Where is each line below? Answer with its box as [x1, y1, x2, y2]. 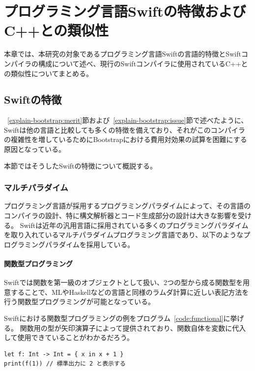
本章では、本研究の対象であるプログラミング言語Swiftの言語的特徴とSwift [4, 49, 241, 59]
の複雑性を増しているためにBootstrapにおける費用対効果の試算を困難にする [4, 134, 247, 144]
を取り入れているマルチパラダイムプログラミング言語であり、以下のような [4, 229, 244, 240]
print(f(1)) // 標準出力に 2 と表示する [4, 360, 126, 368]
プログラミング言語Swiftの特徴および [4, 1, 246, 21]
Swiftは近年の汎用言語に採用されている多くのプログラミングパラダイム [20, 220, 249, 230]
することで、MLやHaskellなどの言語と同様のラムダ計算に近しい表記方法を [10, 286, 249, 297]
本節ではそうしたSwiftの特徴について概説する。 [4, 160, 157, 171]
